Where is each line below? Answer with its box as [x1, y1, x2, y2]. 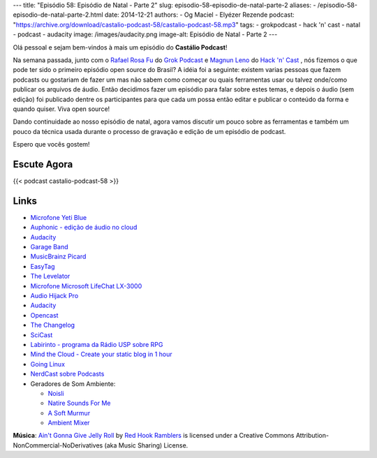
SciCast [30, 330, 53, 339]
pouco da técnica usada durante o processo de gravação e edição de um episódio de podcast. [13, 127, 286, 135]
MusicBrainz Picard [30, 252, 87, 261]
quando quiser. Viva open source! [13, 105, 110, 113]
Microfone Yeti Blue [30, 213, 87, 221]
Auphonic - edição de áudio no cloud [30, 223, 138, 232]
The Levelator [30, 272, 71, 281]
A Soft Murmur [47, 408, 91, 417]
